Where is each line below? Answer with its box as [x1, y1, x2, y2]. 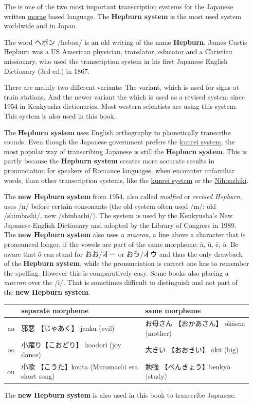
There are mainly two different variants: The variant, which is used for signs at [4, 82, 239, 92]
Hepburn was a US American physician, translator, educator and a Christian [4, 46, 233, 57]
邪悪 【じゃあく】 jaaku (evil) [21, 322, 115, 333]
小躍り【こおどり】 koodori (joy [21, 340, 121, 350]
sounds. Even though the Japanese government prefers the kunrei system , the [4, 137, 235, 147]
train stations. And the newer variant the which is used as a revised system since [4, 91, 245, 101]
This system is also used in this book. [4, 110, 116, 121]
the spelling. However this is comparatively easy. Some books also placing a [4, 267, 229, 278]
